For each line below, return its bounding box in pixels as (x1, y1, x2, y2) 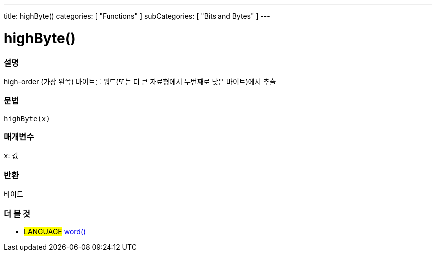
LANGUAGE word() (24, 227, 86, 236)
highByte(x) (4, 114, 50, 123)
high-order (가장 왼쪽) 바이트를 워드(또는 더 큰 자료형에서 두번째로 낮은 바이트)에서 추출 (4, 77, 276, 86)
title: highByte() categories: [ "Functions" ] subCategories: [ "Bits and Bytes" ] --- (4, 12, 270, 20)
